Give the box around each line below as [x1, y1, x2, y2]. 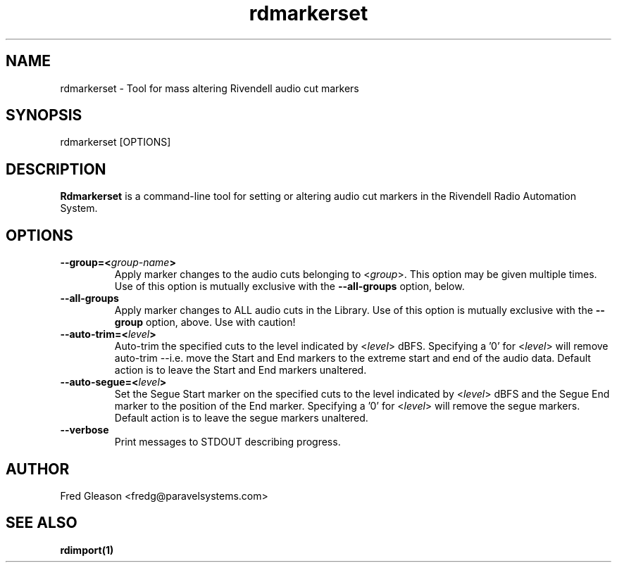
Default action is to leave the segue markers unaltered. [114, 412, 368, 424]
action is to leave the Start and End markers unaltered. [114, 364, 367, 377]
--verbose [60, 424, 109, 436]
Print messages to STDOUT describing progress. [114, 436, 341, 448]
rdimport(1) [60, 543, 114, 556]
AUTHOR [6, 460, 70, 478]
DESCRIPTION [6, 160, 106, 178]
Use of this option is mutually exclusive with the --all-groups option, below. [114, 280, 465, 293]
